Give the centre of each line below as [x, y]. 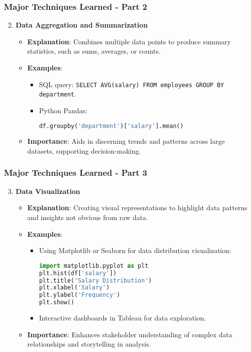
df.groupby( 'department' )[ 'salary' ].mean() [111, 126]
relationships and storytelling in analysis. [89, 344]
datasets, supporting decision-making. [84, 150]
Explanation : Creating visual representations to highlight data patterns [137, 208]
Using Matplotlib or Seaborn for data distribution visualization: [135, 250]
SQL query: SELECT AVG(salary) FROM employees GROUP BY [131, 84]
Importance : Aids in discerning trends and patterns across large [126, 141]
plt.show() [57, 303]
